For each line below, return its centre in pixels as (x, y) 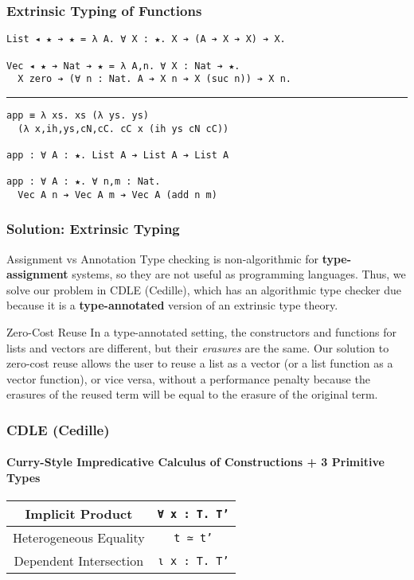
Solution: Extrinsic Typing (93, 229)
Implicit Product (79, 514)
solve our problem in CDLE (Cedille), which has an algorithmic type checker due (204, 289)
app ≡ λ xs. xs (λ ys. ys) (78, 115)
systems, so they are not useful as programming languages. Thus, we (239, 274)
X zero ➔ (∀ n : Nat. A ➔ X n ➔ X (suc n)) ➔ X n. (154, 79)
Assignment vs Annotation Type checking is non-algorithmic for (163, 258)
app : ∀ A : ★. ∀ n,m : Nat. (84, 182)
